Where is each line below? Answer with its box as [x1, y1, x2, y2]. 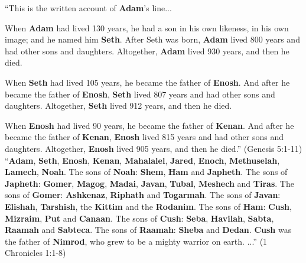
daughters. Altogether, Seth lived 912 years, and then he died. [5, 99, 232, 112]
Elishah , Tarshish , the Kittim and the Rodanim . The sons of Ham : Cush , [5, 200, 292, 212]
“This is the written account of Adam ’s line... [5, 2, 172, 14]
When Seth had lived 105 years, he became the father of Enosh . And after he [5, 76, 290, 88]
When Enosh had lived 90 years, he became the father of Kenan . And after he [5, 119, 294, 131]
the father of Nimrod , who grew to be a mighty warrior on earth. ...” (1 [5, 235, 268, 247]
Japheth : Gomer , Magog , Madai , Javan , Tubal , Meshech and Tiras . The [5, 177, 294, 189]
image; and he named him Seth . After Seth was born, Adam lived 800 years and [5, 33, 300, 46]
